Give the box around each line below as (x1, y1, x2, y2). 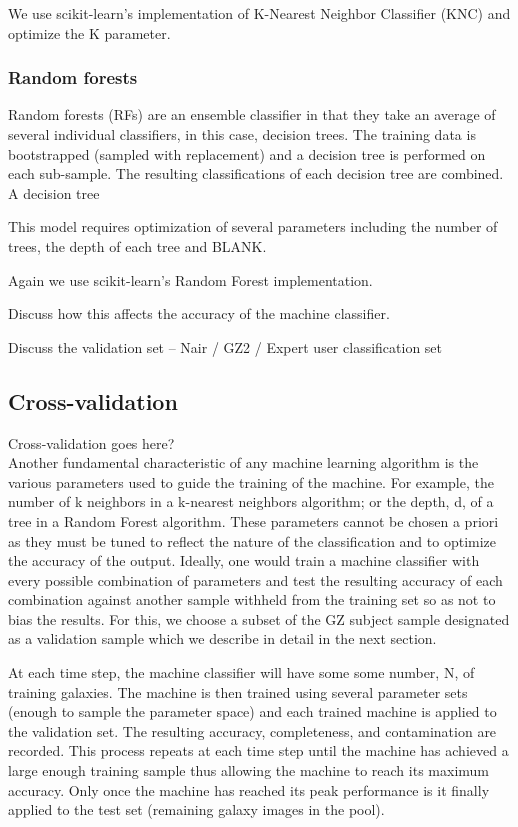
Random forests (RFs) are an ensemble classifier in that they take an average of (8, 104, 496, 125)
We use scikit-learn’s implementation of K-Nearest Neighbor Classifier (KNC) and (8, 3, 511, 23)
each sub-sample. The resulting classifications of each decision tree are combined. (8, 163, 504, 184)
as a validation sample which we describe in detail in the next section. (8, 628, 437, 649)
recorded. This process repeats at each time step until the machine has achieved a (8, 740, 509, 761)
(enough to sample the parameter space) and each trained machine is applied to (8, 701, 497, 722)
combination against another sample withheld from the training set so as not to (8, 589, 496, 610)
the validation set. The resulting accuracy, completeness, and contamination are (8, 720, 497, 741)
